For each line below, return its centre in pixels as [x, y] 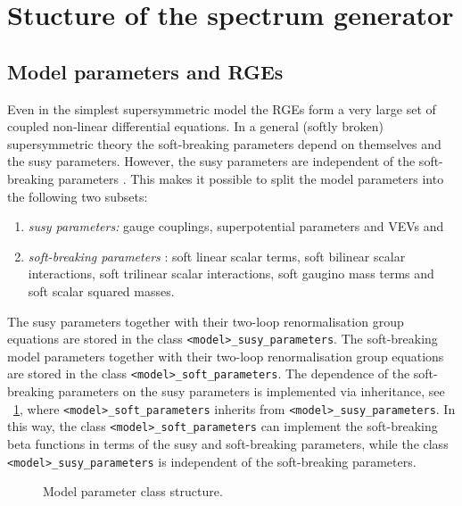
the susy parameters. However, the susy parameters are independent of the [211, 161]
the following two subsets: [78, 196]
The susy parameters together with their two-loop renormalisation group [206, 321]
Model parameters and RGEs [145, 71]
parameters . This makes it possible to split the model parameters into [251, 178]
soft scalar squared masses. [101, 290]
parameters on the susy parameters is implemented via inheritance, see [252, 391]
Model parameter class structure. [133, 491]
